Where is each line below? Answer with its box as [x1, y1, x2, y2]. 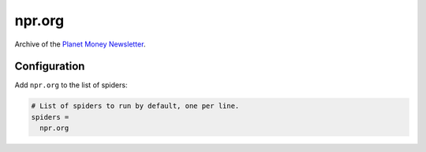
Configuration [14, 60, 85, 73]
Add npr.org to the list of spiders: [14, 80, 128, 90]
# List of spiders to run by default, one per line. [31, 102, 240, 110]
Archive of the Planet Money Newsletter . [14, 39, 146, 49]
